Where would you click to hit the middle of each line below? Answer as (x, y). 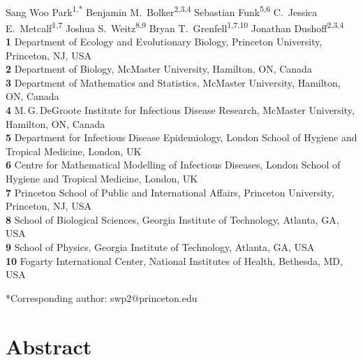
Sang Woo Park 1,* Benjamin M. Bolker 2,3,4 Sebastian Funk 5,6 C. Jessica (162, 10)
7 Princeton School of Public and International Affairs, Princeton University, (170, 192)
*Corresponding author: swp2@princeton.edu (102, 297)
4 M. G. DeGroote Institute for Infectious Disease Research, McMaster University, (180, 110)
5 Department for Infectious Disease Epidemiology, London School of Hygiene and (181, 137)
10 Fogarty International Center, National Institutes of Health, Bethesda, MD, (174, 260)
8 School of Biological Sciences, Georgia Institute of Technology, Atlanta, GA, (172, 219)
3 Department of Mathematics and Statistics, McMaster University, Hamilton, (173, 82)
